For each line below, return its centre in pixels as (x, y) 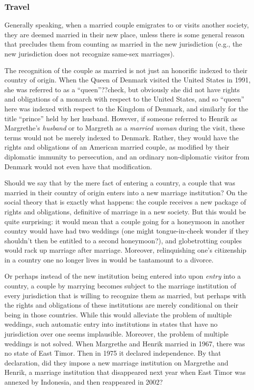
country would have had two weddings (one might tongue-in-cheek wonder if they (127, 231)
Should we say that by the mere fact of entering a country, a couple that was (120, 183)
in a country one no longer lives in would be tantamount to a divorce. (109, 259)
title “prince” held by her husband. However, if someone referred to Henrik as (121, 118)
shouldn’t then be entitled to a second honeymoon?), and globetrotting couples (123, 240)
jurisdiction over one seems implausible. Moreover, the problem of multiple (117, 334)
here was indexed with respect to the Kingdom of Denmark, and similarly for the (126, 108)
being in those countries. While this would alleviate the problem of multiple (118, 314)
